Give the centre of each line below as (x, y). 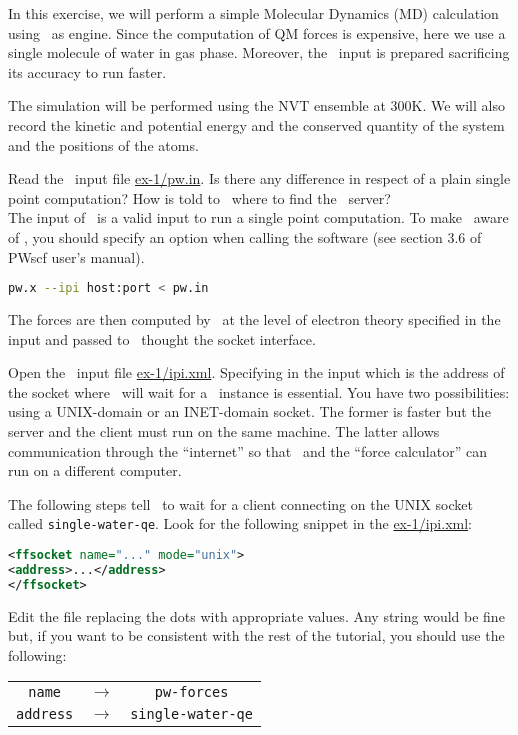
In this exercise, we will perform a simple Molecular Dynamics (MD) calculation (253, 13)
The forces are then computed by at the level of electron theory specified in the (254, 319)
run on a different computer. (95, 470)
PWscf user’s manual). (76, 256)
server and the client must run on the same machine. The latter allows (224, 430)
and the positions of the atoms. (103, 144)
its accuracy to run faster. (87, 71)
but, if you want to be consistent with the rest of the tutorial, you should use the (256, 635)
